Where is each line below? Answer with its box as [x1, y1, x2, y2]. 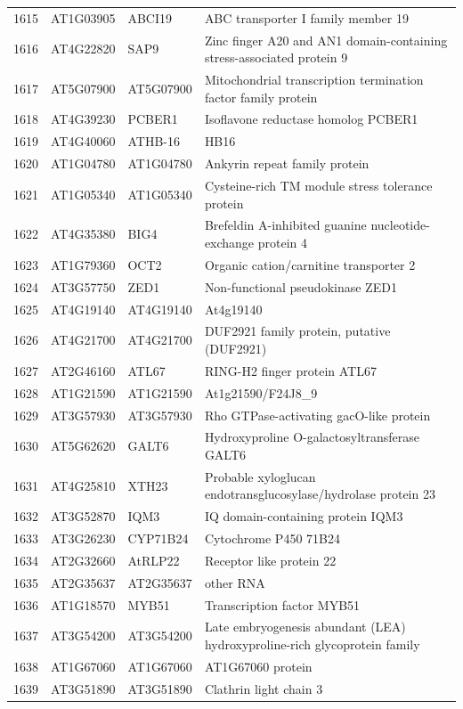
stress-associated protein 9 [204, 48, 348, 67]
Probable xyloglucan [204, 467, 316, 485]
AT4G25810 [51, 476, 116, 494]
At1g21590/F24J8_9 [204, 383, 318, 402]
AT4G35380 [51, 224, 116, 243]
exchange [204, 233, 255, 252]
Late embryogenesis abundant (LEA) [204, 617, 406, 636]
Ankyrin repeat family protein [204, 154, 370, 173]
